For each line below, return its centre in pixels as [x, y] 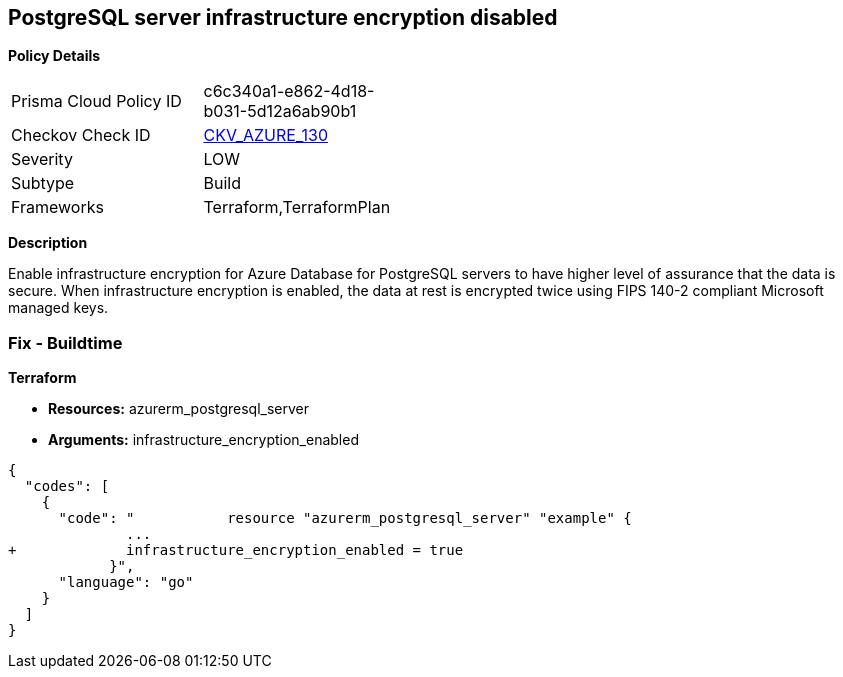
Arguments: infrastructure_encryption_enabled [203, 440]
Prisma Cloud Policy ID [96, 101]
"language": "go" [126, 582]
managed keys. [58, 308]
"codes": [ [67, 486]
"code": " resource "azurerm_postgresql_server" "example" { [345, 518]
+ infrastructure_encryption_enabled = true [236, 550]
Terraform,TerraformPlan [297, 207]
